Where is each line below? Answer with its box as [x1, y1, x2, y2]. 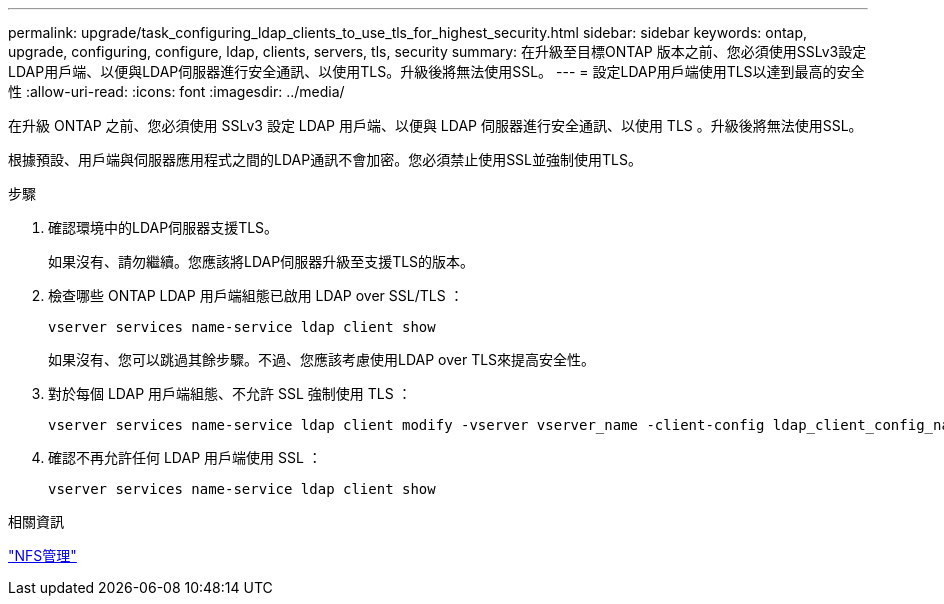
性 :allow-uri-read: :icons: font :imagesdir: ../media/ [8, 83, 345, 100]
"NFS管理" [8, 547, 77, 564]
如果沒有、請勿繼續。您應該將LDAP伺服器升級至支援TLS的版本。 [48, 253, 475, 270]
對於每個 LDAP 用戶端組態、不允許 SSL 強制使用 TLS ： [48, 385, 412, 402]
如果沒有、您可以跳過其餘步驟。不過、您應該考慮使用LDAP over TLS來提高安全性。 [48, 351, 596, 368]
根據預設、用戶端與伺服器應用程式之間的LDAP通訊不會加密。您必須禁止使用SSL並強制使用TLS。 [8, 151, 642, 168]
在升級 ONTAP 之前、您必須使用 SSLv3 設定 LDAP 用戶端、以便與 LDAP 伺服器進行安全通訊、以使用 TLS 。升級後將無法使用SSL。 [8, 117, 863, 134]
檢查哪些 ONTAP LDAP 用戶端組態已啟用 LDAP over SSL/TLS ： [48, 287, 464, 304]
